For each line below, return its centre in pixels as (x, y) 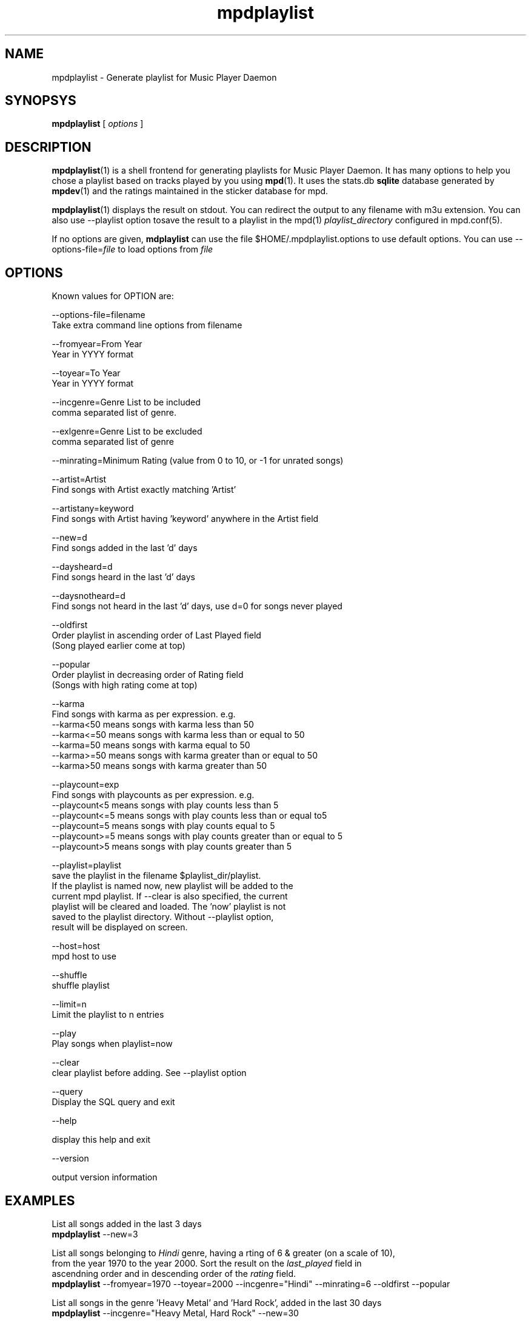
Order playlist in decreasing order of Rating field (148, 675)
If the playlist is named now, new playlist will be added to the (172, 886)
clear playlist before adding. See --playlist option (149, 1073)
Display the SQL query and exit (113, 1102)
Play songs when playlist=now (112, 1044)
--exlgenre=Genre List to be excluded (127, 431)
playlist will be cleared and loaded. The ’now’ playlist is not (169, 907)
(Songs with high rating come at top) (125, 685)
